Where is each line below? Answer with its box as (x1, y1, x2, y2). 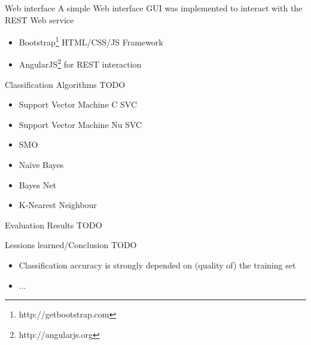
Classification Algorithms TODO (5, 78, 126, 90)
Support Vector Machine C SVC (19, 98, 138, 111)
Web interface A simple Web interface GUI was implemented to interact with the (5, 2, 303, 14)
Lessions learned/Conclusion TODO (5, 239, 137, 251)
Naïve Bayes (19, 158, 64, 171)
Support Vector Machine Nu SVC (19, 118, 142, 130)
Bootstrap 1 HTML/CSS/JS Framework (19, 34, 163, 48)
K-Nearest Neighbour (19, 199, 97, 211)
